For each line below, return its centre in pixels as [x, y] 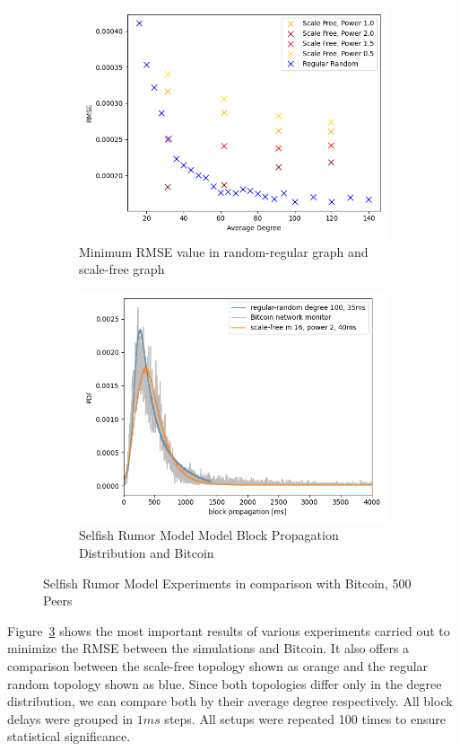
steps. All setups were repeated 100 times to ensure [305, 718]
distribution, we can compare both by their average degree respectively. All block [230, 701]
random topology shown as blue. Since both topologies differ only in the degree [225, 683]
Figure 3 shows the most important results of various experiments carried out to [229, 630]
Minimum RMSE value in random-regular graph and [224, 251]
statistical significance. [69, 736]
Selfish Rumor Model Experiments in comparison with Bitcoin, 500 [227, 583]
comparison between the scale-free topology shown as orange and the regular [218, 665]
